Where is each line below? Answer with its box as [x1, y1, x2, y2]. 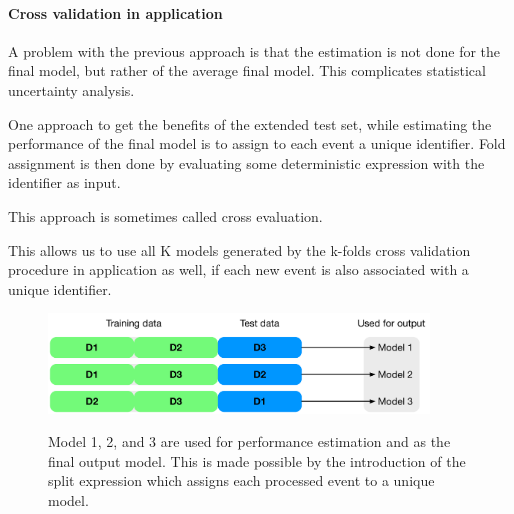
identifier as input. [8, 172, 121, 193]
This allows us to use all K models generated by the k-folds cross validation [8, 239, 471, 260]
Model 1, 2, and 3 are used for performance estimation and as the [48, 431, 451, 452]
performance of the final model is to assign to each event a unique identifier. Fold [8, 133, 506, 154]
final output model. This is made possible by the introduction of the [48, 450, 466, 471]
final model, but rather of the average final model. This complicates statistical [8, 60, 486, 81]
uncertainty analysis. [8, 79, 135, 100]
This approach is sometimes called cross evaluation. [8, 205, 323, 226]
